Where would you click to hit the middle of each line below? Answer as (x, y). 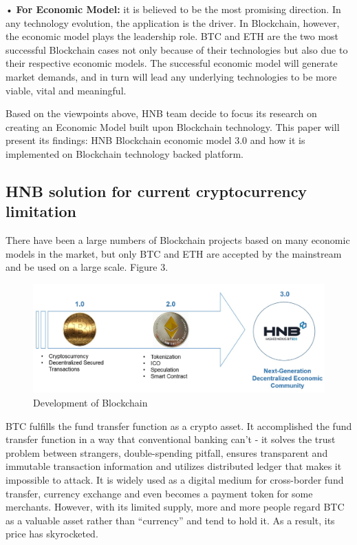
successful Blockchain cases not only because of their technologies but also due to (177, 49)
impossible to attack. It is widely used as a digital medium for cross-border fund (175, 480)
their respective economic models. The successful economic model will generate (172, 63)
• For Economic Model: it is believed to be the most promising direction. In (173, 9)
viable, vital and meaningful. (66, 90)
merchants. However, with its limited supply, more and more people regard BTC (175, 507)
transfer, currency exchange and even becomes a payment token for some (159, 493)
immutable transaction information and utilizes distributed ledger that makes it (174, 466)
